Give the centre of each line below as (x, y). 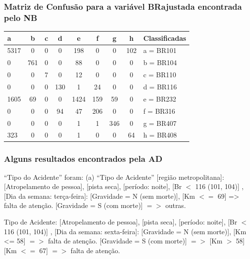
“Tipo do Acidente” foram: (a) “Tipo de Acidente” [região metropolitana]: (114, 177)
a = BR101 (160, 50)
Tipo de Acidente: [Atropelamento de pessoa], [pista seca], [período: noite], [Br (121, 222)
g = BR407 (160, 123)
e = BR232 (160, 98)
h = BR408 (160, 135)
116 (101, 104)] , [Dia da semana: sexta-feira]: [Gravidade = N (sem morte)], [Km (125, 231)
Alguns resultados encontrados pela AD (83, 159)
